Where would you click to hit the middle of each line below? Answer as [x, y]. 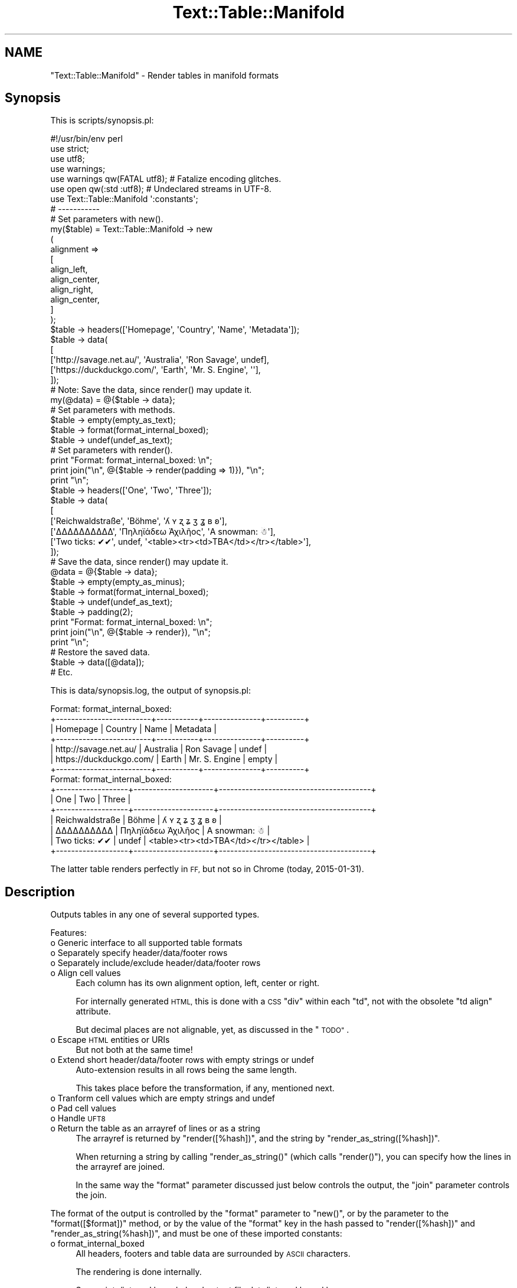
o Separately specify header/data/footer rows [139, 953]
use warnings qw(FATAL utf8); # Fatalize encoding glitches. [166, 179]
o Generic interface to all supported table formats [146, 943]
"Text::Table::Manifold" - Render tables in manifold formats [165, 75]
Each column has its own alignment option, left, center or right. [198, 983]
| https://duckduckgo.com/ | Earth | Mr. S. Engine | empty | [164, 759]
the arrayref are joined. [120, 1167]
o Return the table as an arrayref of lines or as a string [155, 1128]
